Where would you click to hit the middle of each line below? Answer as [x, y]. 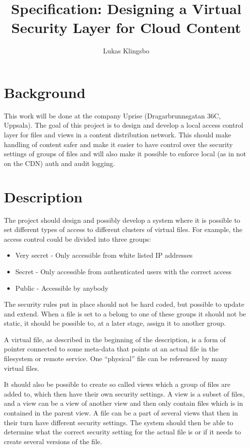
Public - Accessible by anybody [62, 288]
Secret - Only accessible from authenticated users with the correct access [123, 271]
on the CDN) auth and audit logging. [59, 163]
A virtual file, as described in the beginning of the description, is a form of [115, 339]
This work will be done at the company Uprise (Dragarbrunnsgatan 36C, [112, 115]
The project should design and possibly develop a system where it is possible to [122, 220]
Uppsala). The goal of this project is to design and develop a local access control [124, 125]
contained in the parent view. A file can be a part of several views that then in [121, 413]
